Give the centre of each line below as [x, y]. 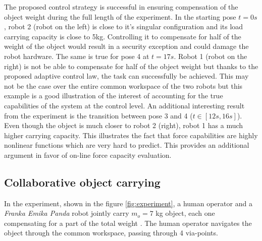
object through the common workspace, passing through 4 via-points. [111, 233]
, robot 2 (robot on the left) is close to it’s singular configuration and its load [124, 26]
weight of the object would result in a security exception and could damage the [126, 46]
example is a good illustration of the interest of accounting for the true [114, 96]
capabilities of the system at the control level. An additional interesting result [124, 105]
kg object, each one [185, 213]
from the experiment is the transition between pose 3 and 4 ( [98, 115]
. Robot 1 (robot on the [211, 56]
